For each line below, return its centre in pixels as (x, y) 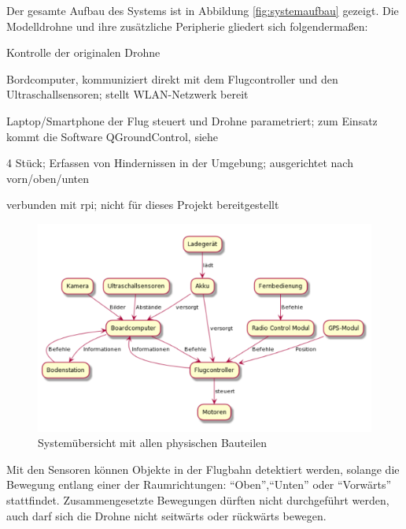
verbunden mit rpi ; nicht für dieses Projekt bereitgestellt (143, 205)
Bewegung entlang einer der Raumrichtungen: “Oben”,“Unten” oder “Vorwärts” (199, 484)
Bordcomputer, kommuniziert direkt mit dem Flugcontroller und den (172, 78)
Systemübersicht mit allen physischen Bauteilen (153, 443)
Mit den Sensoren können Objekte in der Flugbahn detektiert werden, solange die (203, 469)
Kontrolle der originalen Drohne (83, 52)
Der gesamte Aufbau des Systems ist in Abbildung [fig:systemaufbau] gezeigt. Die (203, 10)
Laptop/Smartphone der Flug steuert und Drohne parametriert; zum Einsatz (192, 120)
